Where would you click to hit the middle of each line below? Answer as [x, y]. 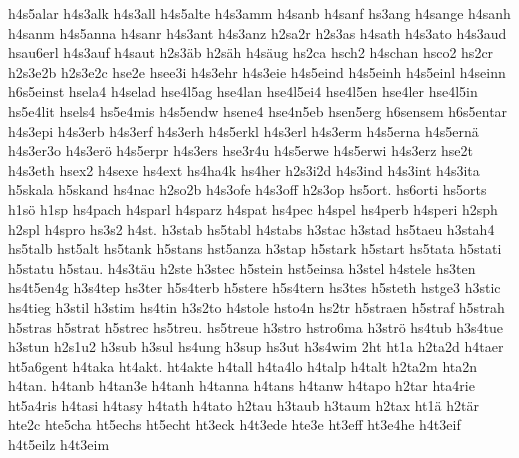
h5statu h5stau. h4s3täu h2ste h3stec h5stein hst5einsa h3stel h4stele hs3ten [242, 267]
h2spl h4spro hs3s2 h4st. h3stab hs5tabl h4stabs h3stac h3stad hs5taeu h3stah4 [251, 228]
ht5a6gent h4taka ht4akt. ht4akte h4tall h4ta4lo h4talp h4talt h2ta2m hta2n [243, 365]
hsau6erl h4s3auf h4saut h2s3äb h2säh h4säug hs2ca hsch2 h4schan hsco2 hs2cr [251, 52]
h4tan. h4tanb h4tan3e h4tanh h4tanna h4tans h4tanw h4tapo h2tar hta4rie [241, 385]
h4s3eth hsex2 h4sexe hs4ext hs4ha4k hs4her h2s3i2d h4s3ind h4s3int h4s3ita [244, 169]
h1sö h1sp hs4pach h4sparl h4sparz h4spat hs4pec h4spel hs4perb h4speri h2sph [253, 208]
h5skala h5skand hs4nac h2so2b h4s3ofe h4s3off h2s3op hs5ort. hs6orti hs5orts [247, 189]
